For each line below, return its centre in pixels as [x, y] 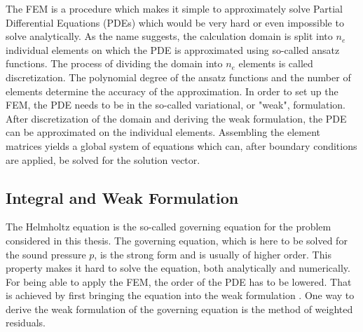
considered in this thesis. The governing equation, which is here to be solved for [177, 240]
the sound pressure [46, 254]
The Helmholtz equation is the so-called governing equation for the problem [169, 227]
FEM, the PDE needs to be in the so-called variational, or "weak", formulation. [176, 105]
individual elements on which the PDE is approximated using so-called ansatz [173, 49]
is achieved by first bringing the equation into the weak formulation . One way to [180, 295]
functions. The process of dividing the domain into [114, 63]
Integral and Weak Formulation [122, 197]
